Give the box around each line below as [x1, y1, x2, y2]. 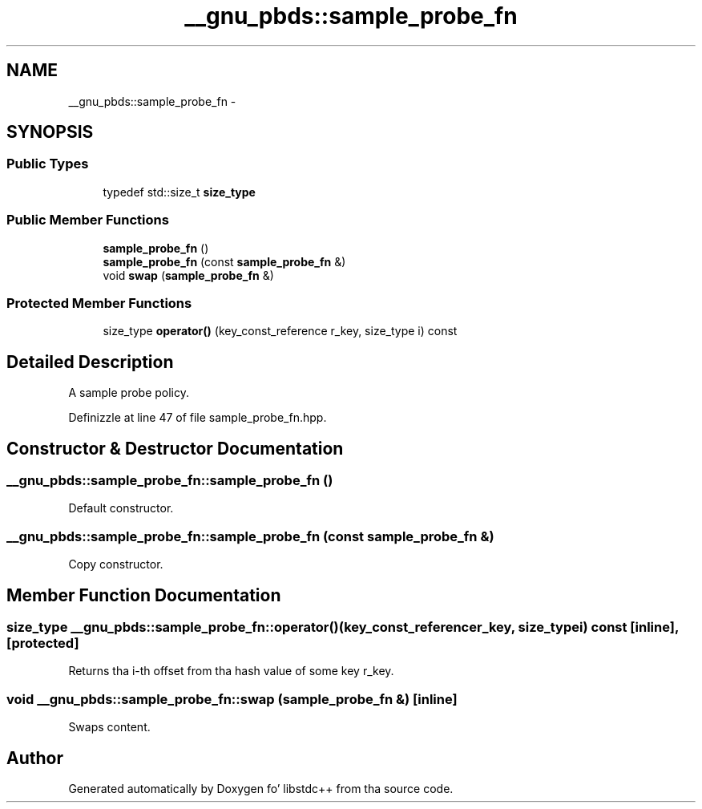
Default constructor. [68, 501, 174, 516]
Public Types [6, 156, 89, 172]
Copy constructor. [68, 557, 163, 572]
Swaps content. [68, 720, 151, 734]
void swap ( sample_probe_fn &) [103, 268, 274, 282]
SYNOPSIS [6, 122, 94, 143]
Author [6, 747, 63, 768]
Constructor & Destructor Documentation [6, 438, 344, 459]
